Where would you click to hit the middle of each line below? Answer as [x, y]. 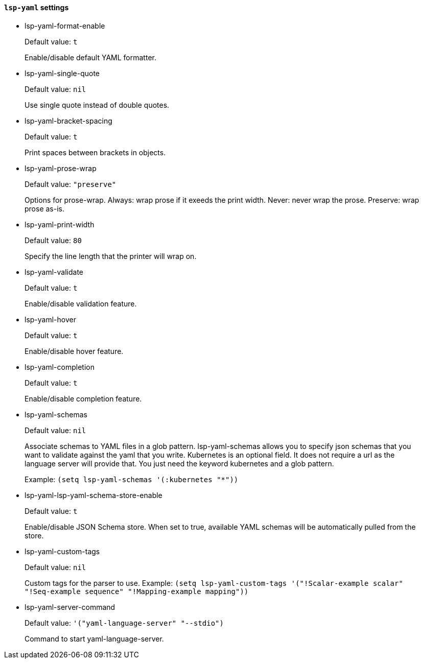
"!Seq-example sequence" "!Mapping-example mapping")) [137, 591]
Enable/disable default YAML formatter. [90, 57]
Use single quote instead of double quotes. [97, 105]
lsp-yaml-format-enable [65, 26]
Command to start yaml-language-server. [94, 638]
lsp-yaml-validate [54, 272]
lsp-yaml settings [37, 7]
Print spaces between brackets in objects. [95, 152]
